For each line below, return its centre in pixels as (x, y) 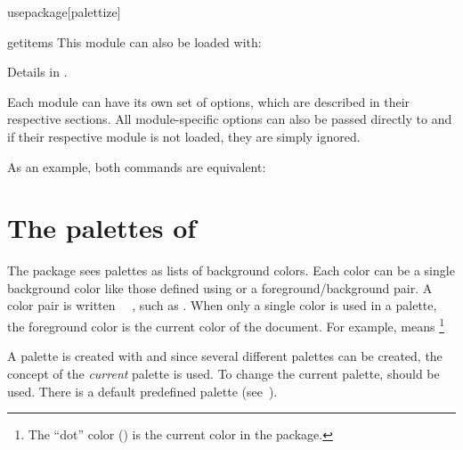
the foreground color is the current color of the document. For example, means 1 (226, 325)
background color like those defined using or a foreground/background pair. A (220, 287)
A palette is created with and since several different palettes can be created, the (225, 356)
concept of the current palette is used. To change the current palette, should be (223, 373)
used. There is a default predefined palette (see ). (142, 391)
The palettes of (102, 228)
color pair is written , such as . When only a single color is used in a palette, (222, 305)
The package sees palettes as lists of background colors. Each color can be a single (231, 270)
